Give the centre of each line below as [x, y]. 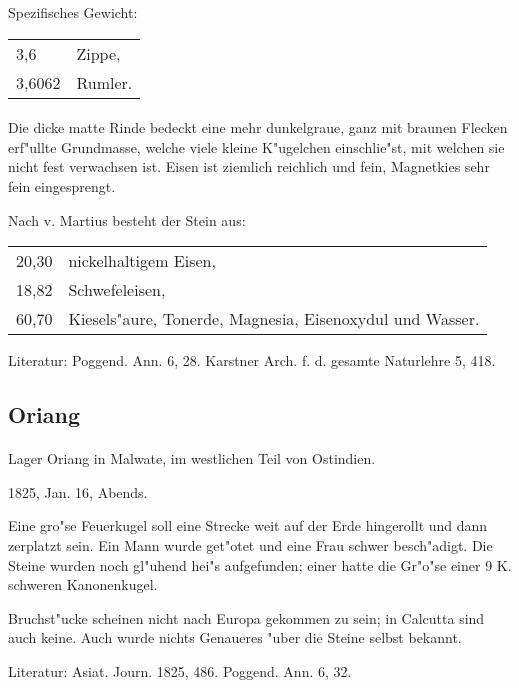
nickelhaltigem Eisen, [142, 261]
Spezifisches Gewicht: [73, 12]
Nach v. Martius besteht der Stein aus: [127, 219]
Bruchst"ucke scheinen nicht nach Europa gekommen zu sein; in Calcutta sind [246, 617]
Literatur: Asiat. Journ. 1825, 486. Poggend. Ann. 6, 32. [180, 670]
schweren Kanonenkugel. [83, 584]
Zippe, [98, 53]
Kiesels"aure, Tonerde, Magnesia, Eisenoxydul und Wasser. [274, 319]
